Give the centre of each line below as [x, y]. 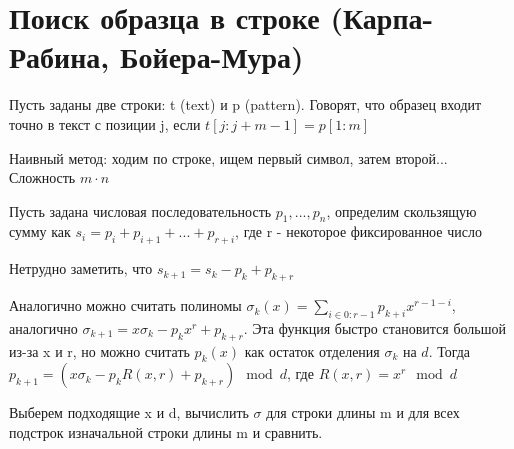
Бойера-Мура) [212, 56]
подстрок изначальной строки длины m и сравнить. [166, 432]
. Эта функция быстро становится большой [374, 327]
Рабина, [59, 56]
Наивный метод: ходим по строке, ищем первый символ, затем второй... [228, 157]
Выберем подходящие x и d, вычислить [129, 412]
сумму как [40, 231]
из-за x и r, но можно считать [99, 350]
